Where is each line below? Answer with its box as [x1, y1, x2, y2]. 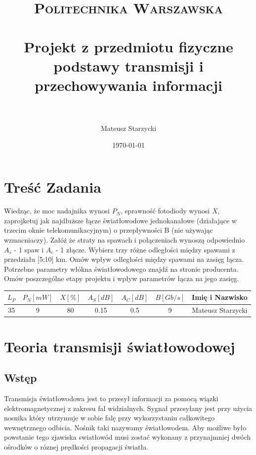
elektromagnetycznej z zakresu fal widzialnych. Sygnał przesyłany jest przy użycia [4, 403, 253, 413]
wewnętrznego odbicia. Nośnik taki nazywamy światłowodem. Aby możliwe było [4, 422, 247, 432]
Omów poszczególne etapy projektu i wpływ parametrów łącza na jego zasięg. [4, 273, 239, 284]
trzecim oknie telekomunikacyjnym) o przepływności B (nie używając [4, 225, 213, 235]
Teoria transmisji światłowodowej [4, 336, 235, 356]
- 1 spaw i [14, 244, 44, 254]
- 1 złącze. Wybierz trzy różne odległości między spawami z [55, 244, 235, 254]
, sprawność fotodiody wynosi [121, 206, 210, 216]
